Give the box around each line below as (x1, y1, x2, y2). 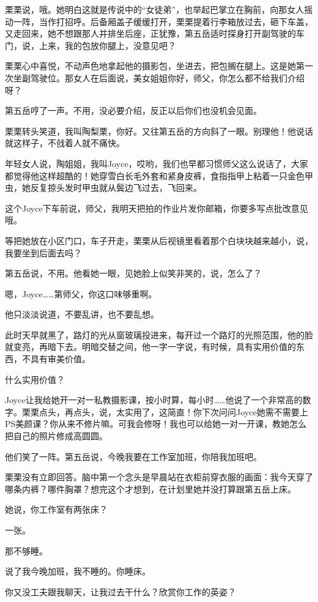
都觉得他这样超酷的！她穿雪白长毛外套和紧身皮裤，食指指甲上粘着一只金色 (5, 169, 305, 182)
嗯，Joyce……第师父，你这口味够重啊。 (5, 287, 157, 300)
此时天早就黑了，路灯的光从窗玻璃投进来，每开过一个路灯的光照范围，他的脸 (5, 328, 313, 341)
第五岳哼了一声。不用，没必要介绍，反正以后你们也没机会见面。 (5, 104, 262, 117)
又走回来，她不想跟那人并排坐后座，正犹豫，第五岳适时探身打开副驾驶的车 (5, 27, 305, 40)
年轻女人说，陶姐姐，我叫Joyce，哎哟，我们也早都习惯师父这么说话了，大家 (5, 157, 308, 169)
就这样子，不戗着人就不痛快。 (5, 136, 125, 149)
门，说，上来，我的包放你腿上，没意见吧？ (5, 39, 176, 51)
